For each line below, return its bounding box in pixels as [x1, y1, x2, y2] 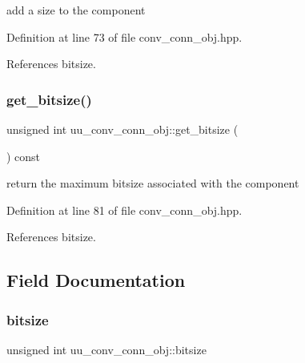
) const [6, 147, 41, 164]
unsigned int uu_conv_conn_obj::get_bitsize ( [6, 121, 239, 137]
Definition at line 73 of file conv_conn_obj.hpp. [6, 28, 243, 45]
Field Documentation [6, 268, 186, 292]
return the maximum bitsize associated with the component [6, 175, 299, 192]
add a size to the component [6, 2, 146, 18]
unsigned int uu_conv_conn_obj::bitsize [6, 341, 207, 357]
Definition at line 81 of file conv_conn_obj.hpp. [6, 201, 243, 218]
